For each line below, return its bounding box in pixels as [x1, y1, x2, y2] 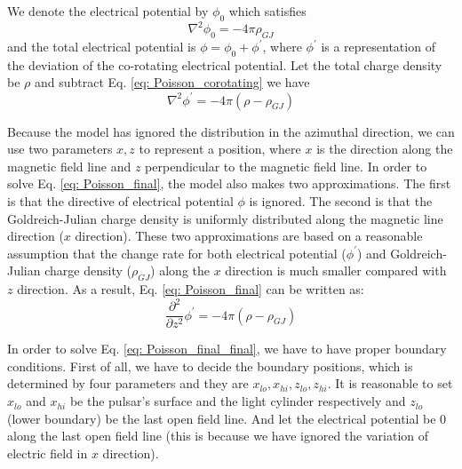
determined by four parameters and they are [7, 374, 249, 393]
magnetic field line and [7, 156, 131, 175]
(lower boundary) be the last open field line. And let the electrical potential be [7, 409, 436, 427]
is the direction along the [316, 139, 453, 158]
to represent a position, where [139, 139, 301, 158]
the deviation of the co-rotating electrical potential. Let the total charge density [7, 55, 442, 74]
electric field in [7, 443, 88, 462]
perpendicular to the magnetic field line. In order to [145, 156, 427, 175]
